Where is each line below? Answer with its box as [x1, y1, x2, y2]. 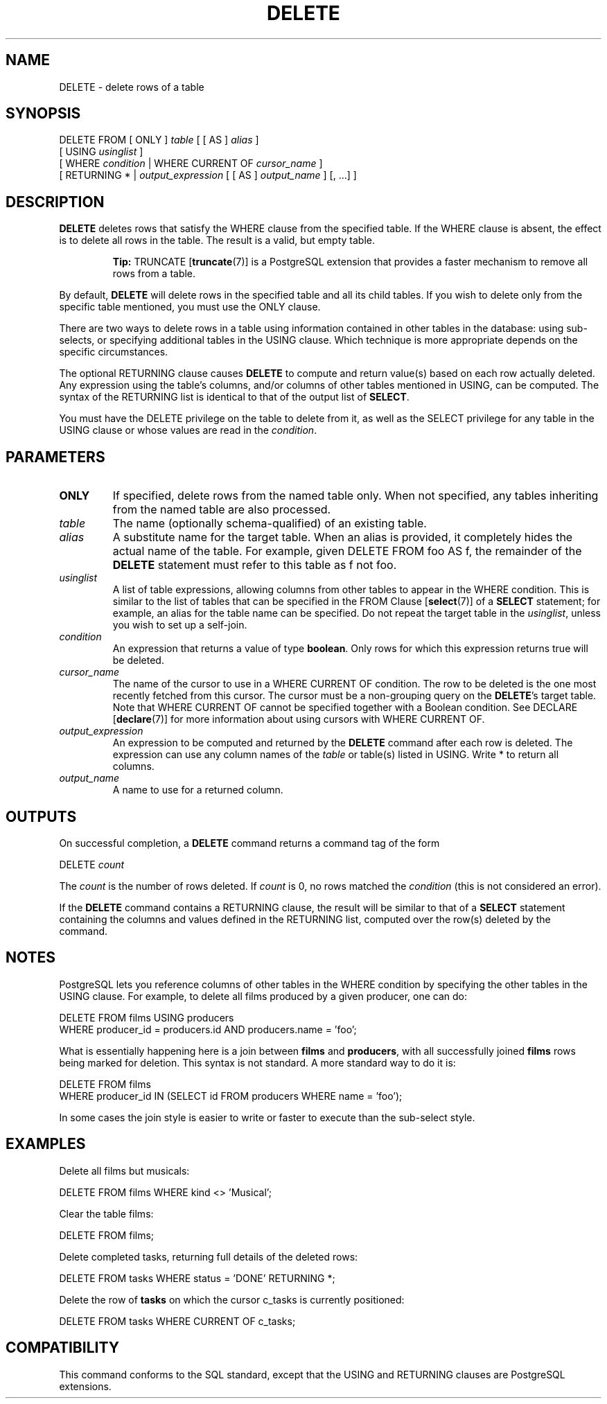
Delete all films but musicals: [59, 1164, 190, 1177]
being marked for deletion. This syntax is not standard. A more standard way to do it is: [59, 1056, 456, 1069]
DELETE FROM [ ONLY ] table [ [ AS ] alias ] [59, 134, 259, 146]
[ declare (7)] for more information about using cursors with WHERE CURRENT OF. [112, 713, 485, 726]
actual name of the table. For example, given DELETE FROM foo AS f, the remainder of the [112, 544, 582, 559]
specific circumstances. [59, 346, 168, 358]
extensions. [59, 1380, 112, 1392]
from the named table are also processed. [112, 502, 331, 517]
